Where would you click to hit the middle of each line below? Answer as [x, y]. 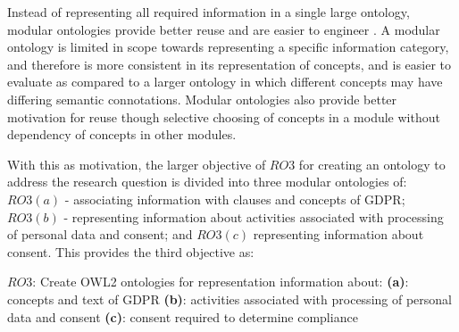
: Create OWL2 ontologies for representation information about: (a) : [221, 282]
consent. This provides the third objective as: [131, 251]
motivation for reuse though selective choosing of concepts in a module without [224, 116]
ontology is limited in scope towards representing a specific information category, [228, 47]
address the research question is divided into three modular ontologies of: [207, 182]
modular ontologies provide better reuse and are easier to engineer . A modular [224, 29]
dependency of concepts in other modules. [122, 134]
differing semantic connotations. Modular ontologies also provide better [202, 99]
